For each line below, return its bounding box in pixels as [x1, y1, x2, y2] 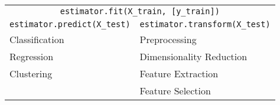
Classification [9, 32, 64, 46]
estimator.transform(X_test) [139, 19, 271, 29]
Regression [9, 50, 54, 63]
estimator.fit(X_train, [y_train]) [60, 6, 220, 16]
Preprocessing [139, 32, 197, 46]
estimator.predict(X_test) [9, 19, 131, 29]
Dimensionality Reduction [139, 50, 248, 63]
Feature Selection [139, 84, 211, 97]
